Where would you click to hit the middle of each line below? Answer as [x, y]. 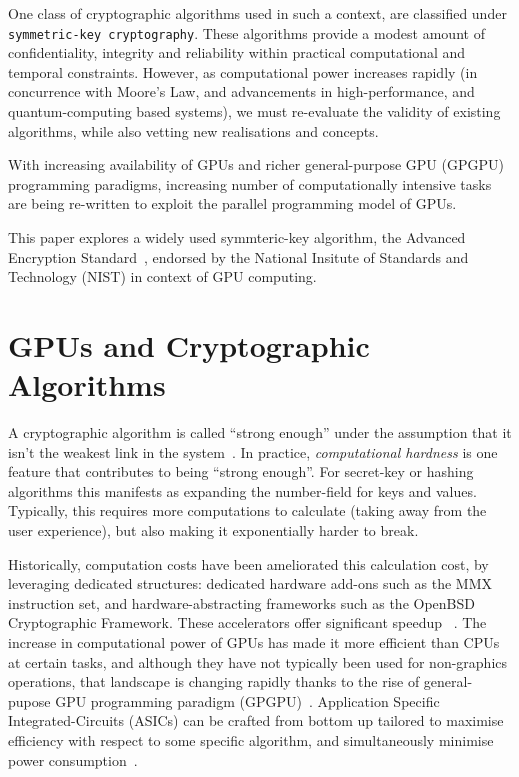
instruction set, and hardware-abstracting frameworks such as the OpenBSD [241, 602]
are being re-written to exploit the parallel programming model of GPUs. [232, 203]
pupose [29, 700]
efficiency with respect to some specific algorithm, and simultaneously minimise [251, 740]
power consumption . [73, 759]
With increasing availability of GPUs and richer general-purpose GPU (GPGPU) [256, 164]
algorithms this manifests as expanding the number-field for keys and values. [242, 490]
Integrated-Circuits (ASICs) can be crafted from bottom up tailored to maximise [256, 720]
